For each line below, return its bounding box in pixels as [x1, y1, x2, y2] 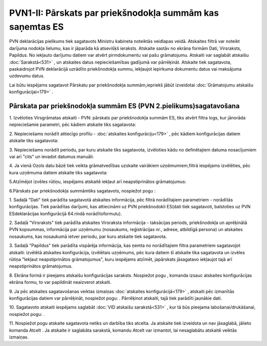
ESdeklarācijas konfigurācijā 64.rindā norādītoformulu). [9, 210, 122, 217]
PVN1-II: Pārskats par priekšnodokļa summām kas [9, 7, 219, 18]
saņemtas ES [9, 21, 64, 32]
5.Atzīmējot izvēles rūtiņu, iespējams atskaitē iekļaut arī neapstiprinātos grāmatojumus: [9, 179, 186, 185]
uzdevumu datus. [9, 73, 44, 79]
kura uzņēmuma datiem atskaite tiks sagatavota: [9, 169, 108, 175]
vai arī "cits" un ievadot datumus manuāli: [9, 154, 94, 159]
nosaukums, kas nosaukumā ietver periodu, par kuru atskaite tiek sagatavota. [9, 233, 167, 239]
